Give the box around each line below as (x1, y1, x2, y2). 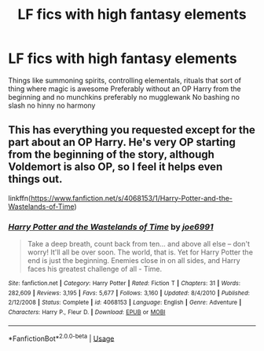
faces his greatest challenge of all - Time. (27, 265, 163, 274)
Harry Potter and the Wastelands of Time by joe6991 (8, 221, 214, 232)
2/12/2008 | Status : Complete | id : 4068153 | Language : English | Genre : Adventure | (8, 298, 242, 307)
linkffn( (8, 193, 31, 203)
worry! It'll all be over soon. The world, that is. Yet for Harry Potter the (27, 247, 254, 257)
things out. (8, 173, 63, 186)
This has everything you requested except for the (8, 123, 255, 137)
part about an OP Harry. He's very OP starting (8, 136, 236, 149)
